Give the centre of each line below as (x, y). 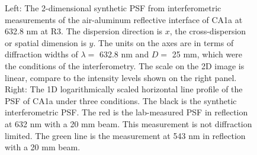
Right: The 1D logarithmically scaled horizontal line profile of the (124, 89)
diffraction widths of (41, 54)
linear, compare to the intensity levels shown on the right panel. (121, 77)
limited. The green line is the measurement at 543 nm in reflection (125, 135)
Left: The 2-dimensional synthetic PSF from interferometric (113, 8)
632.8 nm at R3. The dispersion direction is (84, 31)
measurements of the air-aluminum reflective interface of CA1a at (124, 19)
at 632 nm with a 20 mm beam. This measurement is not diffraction (128, 123)
